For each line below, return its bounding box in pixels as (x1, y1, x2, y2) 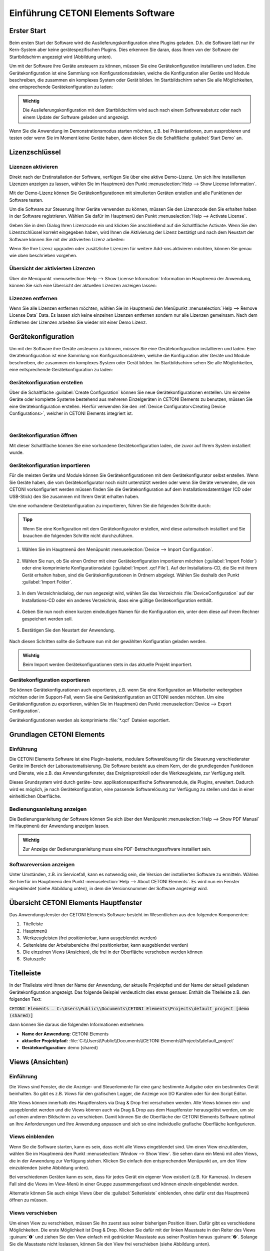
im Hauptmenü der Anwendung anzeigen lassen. (9, 823, 110, 829)
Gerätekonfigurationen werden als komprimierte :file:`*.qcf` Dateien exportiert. (9, 717, 170, 723)
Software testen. (9, 197, 43, 203)
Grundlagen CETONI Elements (9, 730, 105, 739)
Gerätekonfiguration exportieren (9, 676, 90, 683)
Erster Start (9, 27, 46, 35)
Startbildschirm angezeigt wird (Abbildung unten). (9, 54, 112, 60)
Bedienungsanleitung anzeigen (9, 806, 87, 813)
